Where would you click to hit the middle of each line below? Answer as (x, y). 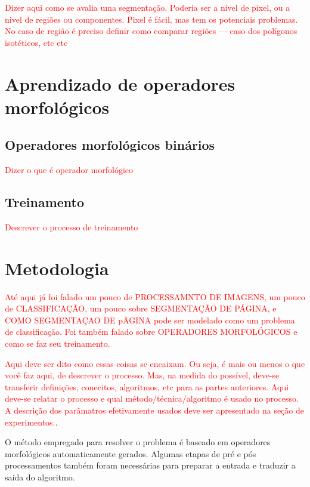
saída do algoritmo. (40, 477)
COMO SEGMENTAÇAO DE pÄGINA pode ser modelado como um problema (150, 320)
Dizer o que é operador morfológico (69, 170)
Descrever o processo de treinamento (72, 226)
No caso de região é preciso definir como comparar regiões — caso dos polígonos (151, 31)
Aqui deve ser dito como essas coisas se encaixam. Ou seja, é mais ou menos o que (155, 363)
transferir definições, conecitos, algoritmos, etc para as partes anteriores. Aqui (147, 386)
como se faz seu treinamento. (58, 343)
